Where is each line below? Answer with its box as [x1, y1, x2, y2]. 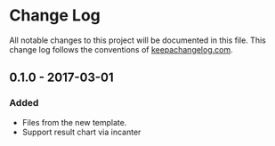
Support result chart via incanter [21, 126, 142, 137]
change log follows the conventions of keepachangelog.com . [9, 44, 233, 54]
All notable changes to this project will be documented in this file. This [9, 35, 267, 45]
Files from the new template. [21, 117, 127, 127]
